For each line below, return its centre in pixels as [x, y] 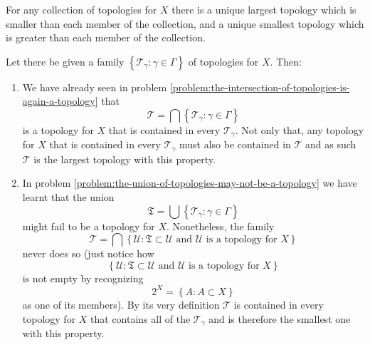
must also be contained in [235, 144]
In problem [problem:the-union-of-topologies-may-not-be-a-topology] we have [190, 183]
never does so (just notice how [88, 253]
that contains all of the [141, 318]
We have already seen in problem [95, 87]
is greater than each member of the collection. [106, 37]
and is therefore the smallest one [280, 318]
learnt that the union [68, 197]
